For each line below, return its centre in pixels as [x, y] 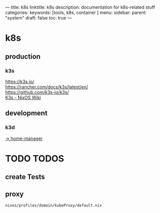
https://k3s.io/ [20, 81]
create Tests [25, 177]
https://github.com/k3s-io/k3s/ [37, 92]
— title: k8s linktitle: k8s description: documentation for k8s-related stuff [80, 7]
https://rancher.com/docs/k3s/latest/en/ [47, 86]
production [23, 56]
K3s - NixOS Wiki [23, 97]
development [26, 113]
